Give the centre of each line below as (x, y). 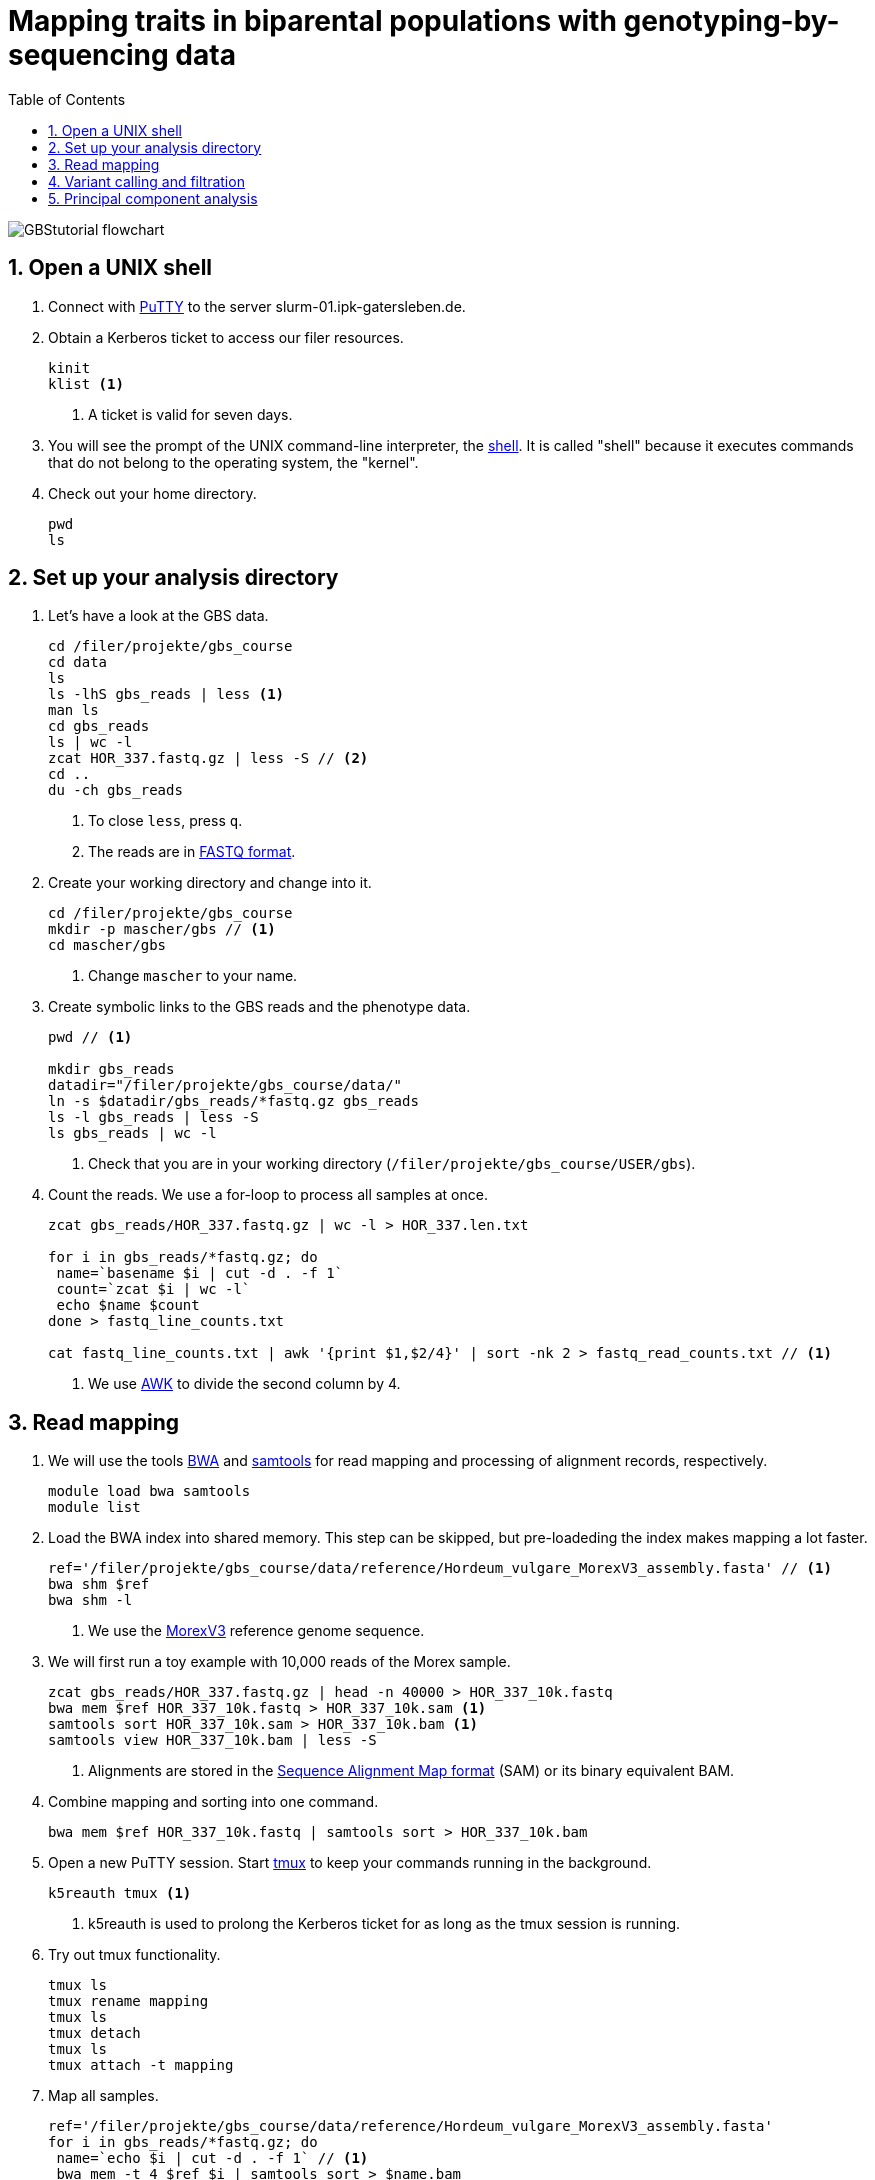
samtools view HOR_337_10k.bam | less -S (212, 1740)
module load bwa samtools (149, 1491)
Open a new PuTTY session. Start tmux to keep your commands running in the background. (350, 1863)
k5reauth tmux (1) (120, 1893)
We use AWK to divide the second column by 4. (244, 1384)
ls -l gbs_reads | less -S (153, 1117)
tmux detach (94, 2033)
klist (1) (86, 383)
